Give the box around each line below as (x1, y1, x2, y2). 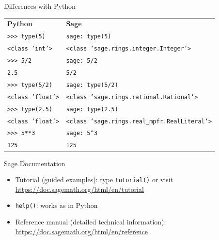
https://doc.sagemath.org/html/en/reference (15, 226, 148, 236)
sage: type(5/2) (66, 81, 118, 88)
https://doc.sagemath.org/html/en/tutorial (15, 184, 144, 194)
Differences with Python (4, 1, 76, 11)
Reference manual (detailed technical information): (15, 217, 166, 226)
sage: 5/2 (66, 57, 97, 64)
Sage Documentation (4, 158, 65, 168)
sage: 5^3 (66, 130, 97, 137)
